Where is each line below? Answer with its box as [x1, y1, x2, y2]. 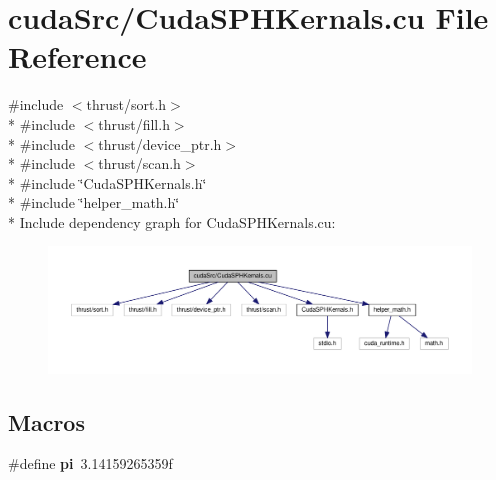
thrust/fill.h [98, 113, 170, 134]
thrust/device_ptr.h [98, 133, 222, 154]
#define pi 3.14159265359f [8, 453, 173, 474]
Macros [8, 406, 85, 437]
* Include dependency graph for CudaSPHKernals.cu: [8, 211, 336, 232]
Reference [8, 36, 147, 77]
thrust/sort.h [86, 94, 167, 115]
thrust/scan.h [98, 153, 181, 174]
